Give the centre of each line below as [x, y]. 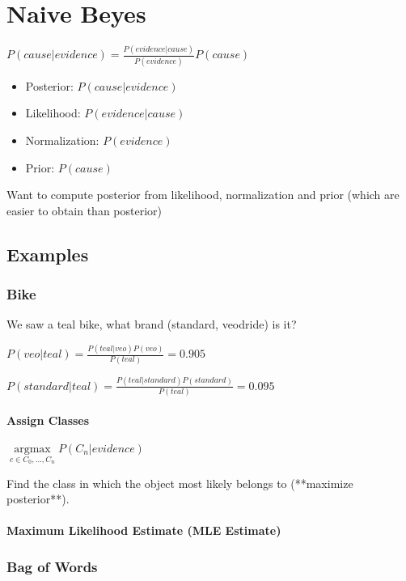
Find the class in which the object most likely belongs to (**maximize [180, 483]
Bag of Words [52, 566]
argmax [32, 449]
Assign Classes [48, 420]
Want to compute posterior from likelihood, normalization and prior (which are [203, 195]
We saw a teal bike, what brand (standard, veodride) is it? [152, 324]
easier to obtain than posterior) [85, 210]
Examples [48, 254]
